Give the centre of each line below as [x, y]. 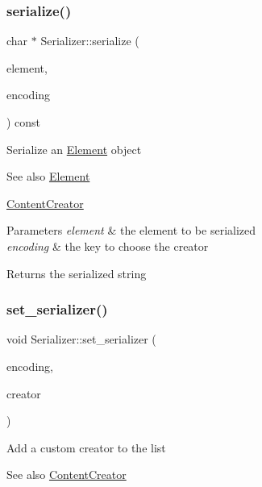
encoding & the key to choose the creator [108, 246]
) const [24, 122]
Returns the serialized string [77, 273]
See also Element [48, 176]
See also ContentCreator [67, 475]
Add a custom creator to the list [86, 447]
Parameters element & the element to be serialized [131, 230]
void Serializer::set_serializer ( [81, 339]
